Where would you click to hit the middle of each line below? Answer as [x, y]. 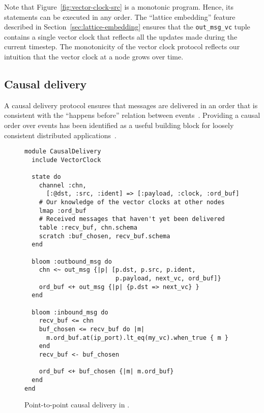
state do [46, 177]
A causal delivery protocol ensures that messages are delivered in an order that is [131, 105]
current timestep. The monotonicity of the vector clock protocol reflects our [122, 46]
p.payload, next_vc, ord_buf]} [168, 279]
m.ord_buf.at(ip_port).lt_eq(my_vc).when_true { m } [137, 338]
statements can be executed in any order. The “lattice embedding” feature [120, 17]
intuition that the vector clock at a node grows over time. [94, 57]
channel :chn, [63, 185]
